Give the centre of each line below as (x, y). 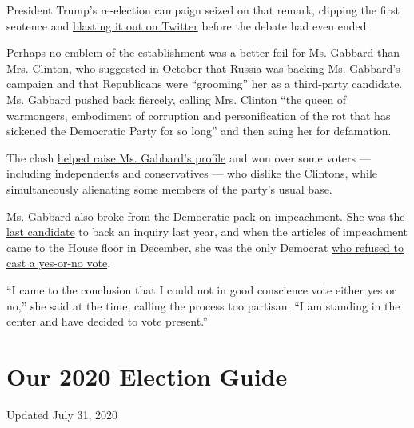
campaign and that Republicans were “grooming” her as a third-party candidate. (205, 84)
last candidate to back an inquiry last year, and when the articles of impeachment (207, 232)
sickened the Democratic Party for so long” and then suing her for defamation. (199, 131)
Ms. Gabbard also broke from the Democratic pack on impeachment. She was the (206, 216)
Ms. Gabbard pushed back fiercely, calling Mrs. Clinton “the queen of (177, 99)
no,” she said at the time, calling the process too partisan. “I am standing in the (203, 305)
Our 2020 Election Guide (147, 376)
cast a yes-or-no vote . (59, 263)
